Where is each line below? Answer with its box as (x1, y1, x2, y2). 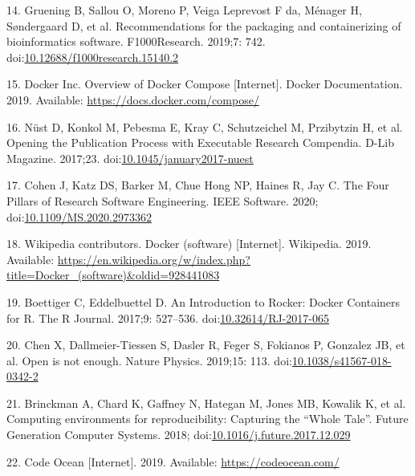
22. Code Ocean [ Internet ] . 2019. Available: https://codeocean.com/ (6, 453, 340, 470)
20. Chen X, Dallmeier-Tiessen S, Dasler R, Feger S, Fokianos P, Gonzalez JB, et (6, 336, 405, 353)
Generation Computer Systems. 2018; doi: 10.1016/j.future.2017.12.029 (6, 426, 351, 443)
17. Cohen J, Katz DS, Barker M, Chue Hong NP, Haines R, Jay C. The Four (6, 177, 389, 193)
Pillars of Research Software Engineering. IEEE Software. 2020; (6, 192, 319, 209)
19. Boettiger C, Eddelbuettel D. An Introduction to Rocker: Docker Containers (6, 293, 401, 310)
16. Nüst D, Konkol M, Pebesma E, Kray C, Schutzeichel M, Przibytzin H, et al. (6, 118, 403, 135)
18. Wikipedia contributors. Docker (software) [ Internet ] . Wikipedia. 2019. (6, 235, 372, 252)
